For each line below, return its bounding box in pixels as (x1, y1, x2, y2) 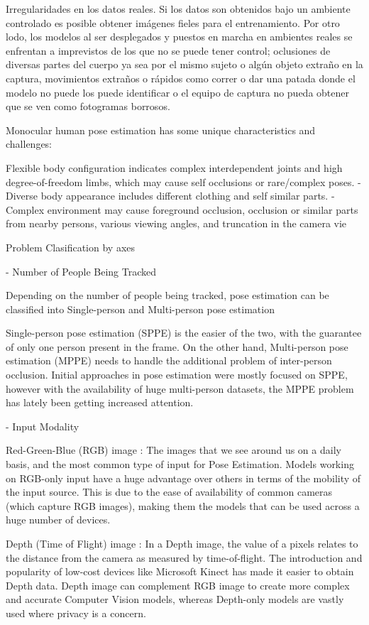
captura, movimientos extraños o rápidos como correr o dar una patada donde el (6, 70, 356, 85)
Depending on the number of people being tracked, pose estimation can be (6, 288, 329, 303)
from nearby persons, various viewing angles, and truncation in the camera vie (6, 216, 347, 231)
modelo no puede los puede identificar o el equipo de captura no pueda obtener (6, 85, 349, 99)
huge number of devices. (6, 512, 111, 527)
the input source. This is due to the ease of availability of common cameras (6, 484, 333, 499)
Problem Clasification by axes (6, 239, 135, 254)
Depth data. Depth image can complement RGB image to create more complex (6, 577, 350, 592)
